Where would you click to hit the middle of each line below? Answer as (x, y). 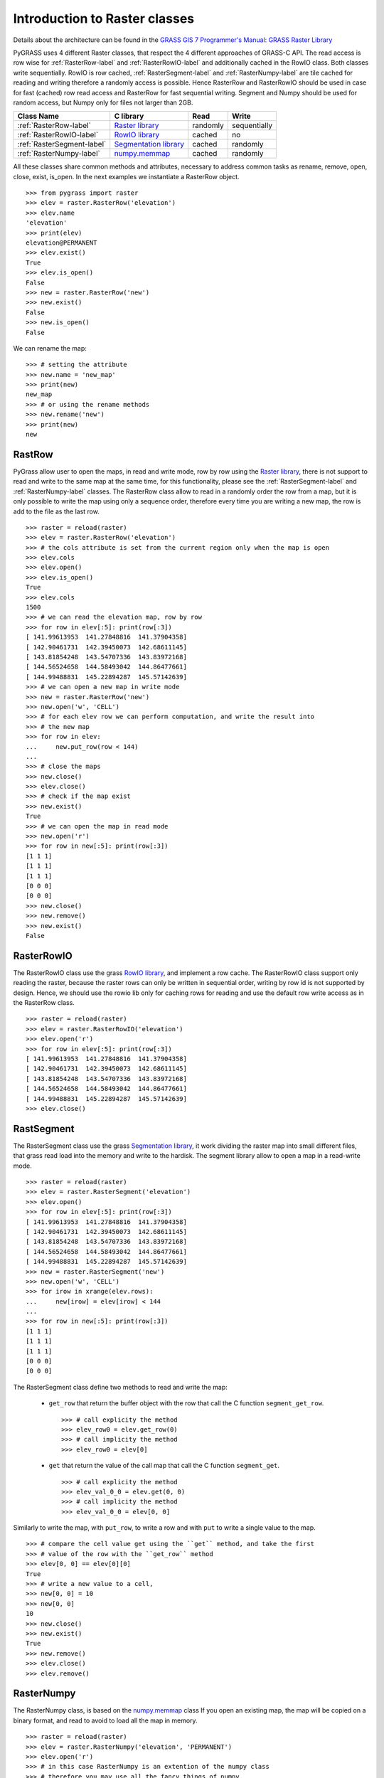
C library (129, 116)
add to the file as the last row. (56, 511)
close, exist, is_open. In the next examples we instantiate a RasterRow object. (126, 176)
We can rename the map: (50, 348)
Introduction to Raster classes (104, 18)
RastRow (33, 454)
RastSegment (44, 1128)
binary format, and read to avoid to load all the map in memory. (106, 1720)
